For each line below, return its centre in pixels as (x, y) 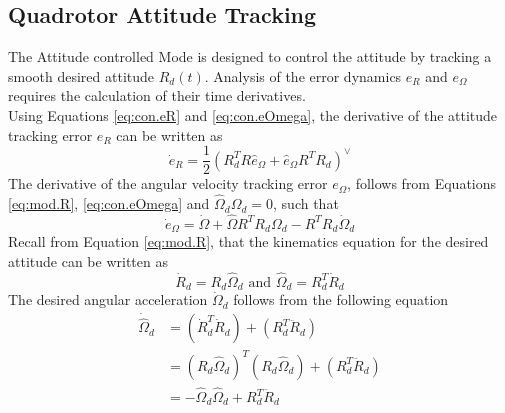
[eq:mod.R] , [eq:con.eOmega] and (109, 203)
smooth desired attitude (81, 75)
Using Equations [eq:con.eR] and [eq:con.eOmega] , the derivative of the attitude (253, 114)
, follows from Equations (422, 183)
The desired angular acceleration (108, 299)
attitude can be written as (88, 260)
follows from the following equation (341, 299)
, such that (306, 203)
